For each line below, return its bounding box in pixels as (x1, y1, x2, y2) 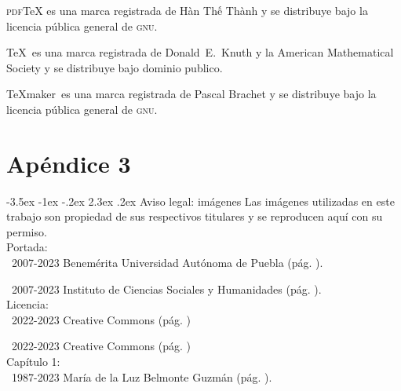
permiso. (6, 223, 47, 239)
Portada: (6, 239, 48, 255)
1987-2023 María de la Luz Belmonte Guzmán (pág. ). (11, 368, 272, 385)
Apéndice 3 (6, 147, 131, 179)
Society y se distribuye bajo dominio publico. (6, 59, 223, 75)
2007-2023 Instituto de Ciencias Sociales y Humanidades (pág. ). (11, 280, 322, 297)
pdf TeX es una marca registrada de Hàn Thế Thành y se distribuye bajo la (6, 2, 368, 18)
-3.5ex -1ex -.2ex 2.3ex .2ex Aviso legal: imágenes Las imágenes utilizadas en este (6, 192, 395, 209)
